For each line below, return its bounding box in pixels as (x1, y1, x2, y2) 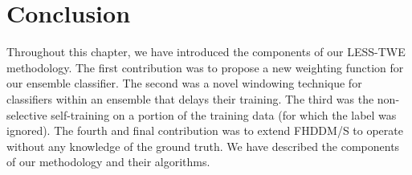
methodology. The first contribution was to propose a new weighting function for (6, 59, 404, 75)
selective (6, 106, 47, 123)
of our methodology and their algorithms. (6, 153, 210, 170)
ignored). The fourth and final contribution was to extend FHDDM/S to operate (6, 122, 403, 139)
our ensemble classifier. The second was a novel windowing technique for (6, 75, 362, 92)
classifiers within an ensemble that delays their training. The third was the (6, 90, 374, 107)
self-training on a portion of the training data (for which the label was (51, 106, 397, 123)
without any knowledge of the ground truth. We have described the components (6, 137, 400, 154)
